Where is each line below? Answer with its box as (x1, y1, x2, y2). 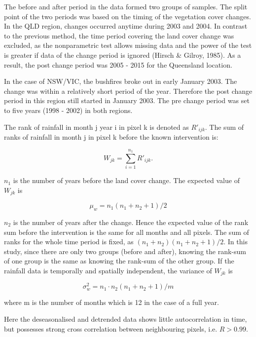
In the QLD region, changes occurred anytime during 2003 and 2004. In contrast (4, 21, 248, 31)
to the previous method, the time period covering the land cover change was (4, 30, 234, 40)
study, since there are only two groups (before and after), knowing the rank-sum (4, 246, 246, 256)
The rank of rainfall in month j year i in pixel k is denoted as (4, 121, 189, 132)
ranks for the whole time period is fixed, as (4, 236, 134, 247)
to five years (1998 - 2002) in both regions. (4, 105, 133, 115)
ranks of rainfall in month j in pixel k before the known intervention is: (4, 131, 219, 142)
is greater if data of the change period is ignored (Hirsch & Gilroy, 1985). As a (4, 49, 241, 60)
